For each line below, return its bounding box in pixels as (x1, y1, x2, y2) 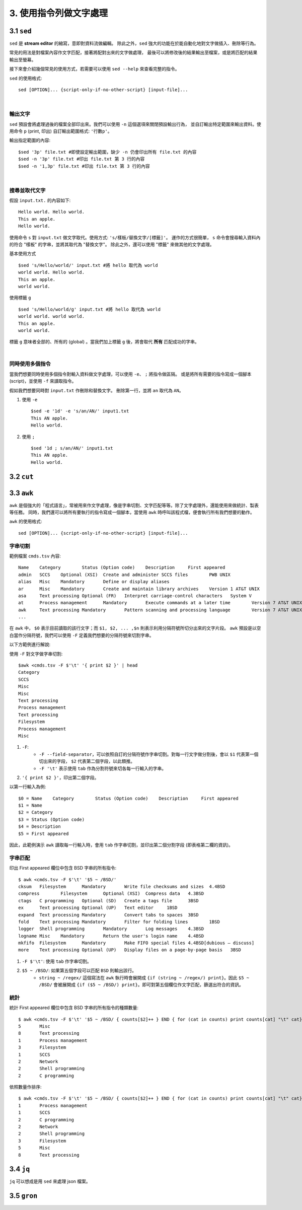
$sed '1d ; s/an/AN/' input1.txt (31, 445, 113, 451)
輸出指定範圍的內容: (9, 137, 51, 144)
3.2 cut (9, 472, 34, 481)
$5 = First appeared (18, 831, 69, 836)
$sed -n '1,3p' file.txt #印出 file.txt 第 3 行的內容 (18, 163, 150, 169)
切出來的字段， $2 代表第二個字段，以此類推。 (39, 758, 135, 764)
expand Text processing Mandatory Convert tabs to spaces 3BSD (18, 912, 199, 917)
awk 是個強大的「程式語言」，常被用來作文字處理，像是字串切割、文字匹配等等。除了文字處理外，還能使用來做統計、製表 (9, 502, 259, 508)
